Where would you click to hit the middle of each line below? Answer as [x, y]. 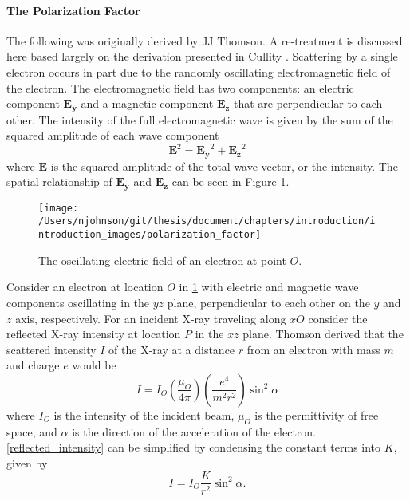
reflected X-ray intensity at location [94, 334]
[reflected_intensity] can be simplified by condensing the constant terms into [194, 447]
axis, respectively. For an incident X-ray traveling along [151, 318]
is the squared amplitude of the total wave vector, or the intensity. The [224, 166]
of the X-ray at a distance [172, 349]
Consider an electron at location [85, 287]
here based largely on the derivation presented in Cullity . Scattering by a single [202, 56]
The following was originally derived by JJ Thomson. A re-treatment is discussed [205, 40]
